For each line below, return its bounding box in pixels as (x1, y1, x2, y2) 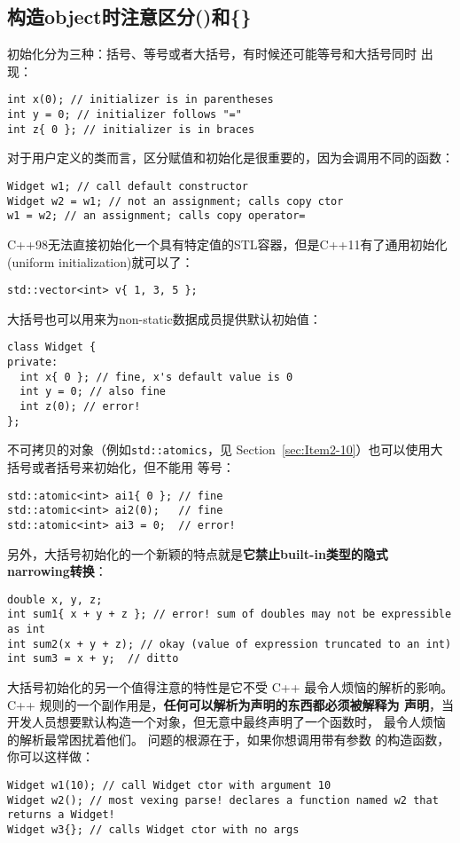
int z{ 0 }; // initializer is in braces (7, 122, 255, 136)
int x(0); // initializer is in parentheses (7, 93, 274, 106)
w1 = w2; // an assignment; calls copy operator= (7, 209, 306, 223)
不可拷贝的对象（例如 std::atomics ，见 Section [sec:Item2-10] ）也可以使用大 (7, 440, 443, 459)
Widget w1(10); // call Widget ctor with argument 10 (7, 778, 331, 792)
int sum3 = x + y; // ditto (7, 652, 179, 666)
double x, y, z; (7, 593, 103, 606)
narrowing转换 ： (7, 562, 107, 580)
